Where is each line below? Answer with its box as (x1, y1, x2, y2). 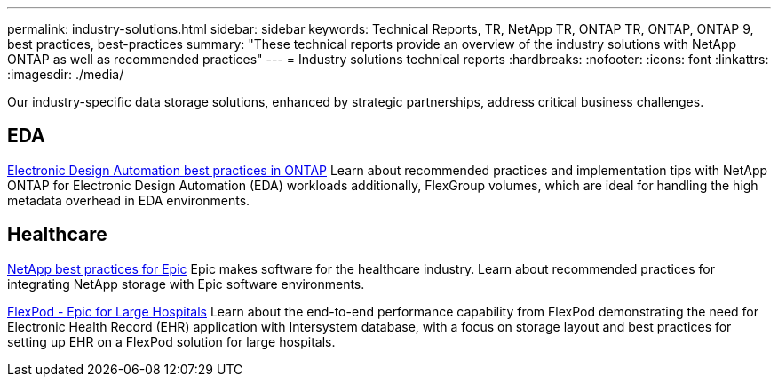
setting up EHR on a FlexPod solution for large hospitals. (7, 333, 336, 349)
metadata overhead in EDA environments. (7, 192, 250, 208)
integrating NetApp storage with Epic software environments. (7, 276, 365, 292)
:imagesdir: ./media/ (7, 67, 124, 82)
